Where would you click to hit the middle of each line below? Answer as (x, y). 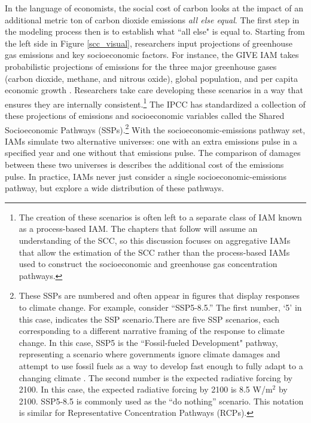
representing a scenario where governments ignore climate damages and (150, 354)
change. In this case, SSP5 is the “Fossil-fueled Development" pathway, (148, 342)
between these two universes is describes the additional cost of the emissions (144, 165)
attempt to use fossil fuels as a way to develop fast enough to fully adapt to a (161, 365)
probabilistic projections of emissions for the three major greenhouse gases (141, 66)
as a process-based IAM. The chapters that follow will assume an (138, 229)
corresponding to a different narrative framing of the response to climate (152, 331)
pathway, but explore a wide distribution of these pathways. (115, 188)
